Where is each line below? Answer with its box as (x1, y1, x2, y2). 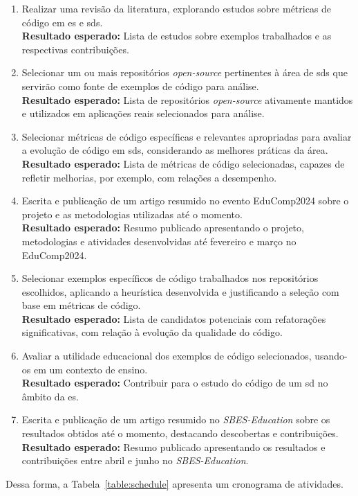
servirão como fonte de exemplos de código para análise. (21, 78, 259, 93)
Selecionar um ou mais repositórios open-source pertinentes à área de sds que (21, 65, 348, 80)
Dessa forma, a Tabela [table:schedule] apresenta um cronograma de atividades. (6, 476, 343, 490)
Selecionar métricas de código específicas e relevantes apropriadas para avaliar (21, 129, 352, 143)
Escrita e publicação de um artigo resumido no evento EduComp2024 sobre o (21, 193, 349, 208)
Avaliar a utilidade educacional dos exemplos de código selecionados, (21, 348, 312, 363)
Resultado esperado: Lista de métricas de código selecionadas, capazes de (21, 156, 345, 170)
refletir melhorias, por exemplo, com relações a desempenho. (21, 170, 277, 184)
